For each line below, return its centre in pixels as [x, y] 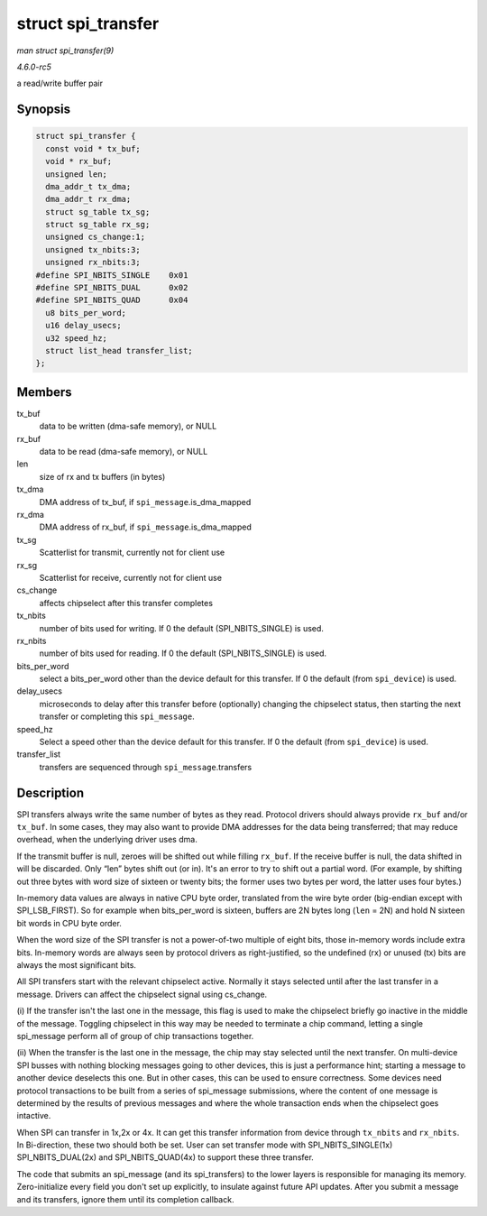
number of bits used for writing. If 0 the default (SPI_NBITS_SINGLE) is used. [182, 628]
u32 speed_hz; [77, 338]
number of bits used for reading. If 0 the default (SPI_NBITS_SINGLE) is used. [183, 653]
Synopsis [44, 110]
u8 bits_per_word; [86, 313]
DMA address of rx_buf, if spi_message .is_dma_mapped [145, 527]
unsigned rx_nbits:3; [93, 263]
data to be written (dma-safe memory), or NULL [128, 426]
